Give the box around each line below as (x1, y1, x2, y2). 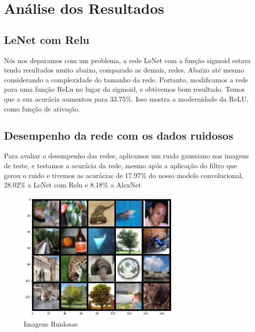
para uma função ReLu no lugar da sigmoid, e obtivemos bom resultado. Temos (4, 84, 245, 94)
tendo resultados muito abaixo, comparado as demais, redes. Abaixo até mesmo (4, 65, 244, 75)
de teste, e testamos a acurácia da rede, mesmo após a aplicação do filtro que (4, 160, 237, 170)
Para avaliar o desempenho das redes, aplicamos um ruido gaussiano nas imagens (4, 150, 249, 161)
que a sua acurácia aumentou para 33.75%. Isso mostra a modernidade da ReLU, (4, 93, 249, 104)
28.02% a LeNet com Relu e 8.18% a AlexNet (4, 180, 141, 190)
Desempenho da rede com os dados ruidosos (4, 127, 233, 143)
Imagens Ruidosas (24, 318, 78, 329)
